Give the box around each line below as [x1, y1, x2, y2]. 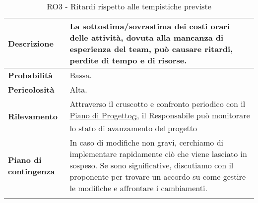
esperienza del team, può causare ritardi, [69, 43, 233, 54]
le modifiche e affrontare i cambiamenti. [69, 182, 207, 194]
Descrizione [8, 37, 54, 49]
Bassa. [69, 69, 92, 81]
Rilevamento [8, 110, 58, 122]
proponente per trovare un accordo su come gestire [69, 171, 246, 183]
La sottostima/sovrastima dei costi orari [69, 20, 230, 32]
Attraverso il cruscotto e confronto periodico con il [69, 98, 246, 109]
